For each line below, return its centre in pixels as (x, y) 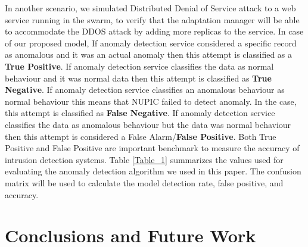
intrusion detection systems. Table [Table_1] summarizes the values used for (144, 159)
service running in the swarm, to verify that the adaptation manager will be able (152, 19)
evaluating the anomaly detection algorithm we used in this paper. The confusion (153, 171)
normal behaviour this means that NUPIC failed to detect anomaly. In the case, (151, 101)
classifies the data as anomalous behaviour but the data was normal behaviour (148, 124)
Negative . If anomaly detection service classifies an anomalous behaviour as (145, 90)
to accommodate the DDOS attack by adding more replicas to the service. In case (154, 31)
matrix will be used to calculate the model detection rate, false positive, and (144, 182)
